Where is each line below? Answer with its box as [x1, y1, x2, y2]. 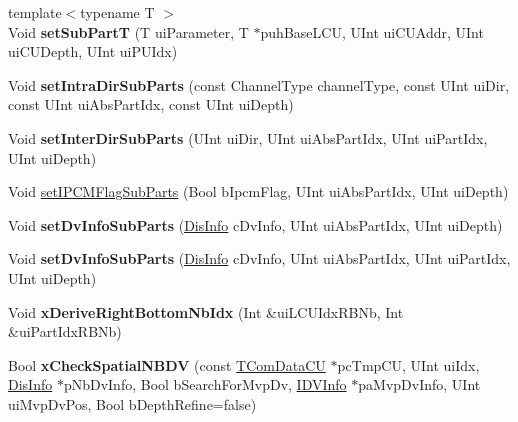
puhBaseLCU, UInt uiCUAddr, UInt [260, 21, 484, 42]
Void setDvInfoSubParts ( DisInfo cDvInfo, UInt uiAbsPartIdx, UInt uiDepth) [8, 214, 503, 235]
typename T [80, 2, 155, 22]
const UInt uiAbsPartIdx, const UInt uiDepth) [8, 94, 294, 115]
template [8, 2, 62, 22]
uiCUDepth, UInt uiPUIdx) [8, 41, 178, 62]
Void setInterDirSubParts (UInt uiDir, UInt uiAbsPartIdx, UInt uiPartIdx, [8, 127, 488, 148]
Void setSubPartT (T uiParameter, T [8, 21, 249, 42]
